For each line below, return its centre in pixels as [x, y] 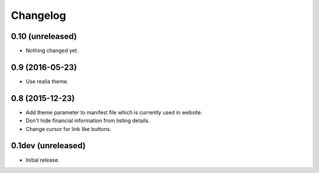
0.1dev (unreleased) [48, 146]
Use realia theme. [47, 81]
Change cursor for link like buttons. [69, 129]
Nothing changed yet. [52, 51]
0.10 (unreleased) [44, 36]
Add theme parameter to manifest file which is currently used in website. [114, 112]
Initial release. [43, 160]
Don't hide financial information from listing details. [88, 120]
